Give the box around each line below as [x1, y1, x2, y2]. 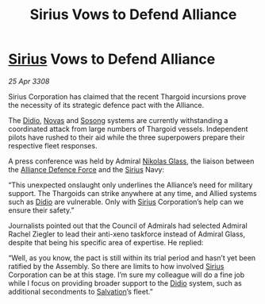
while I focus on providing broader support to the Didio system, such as [8, 278, 242, 287]
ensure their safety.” [8, 205, 75, 215]
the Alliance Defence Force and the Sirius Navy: [8, 164, 165, 174]
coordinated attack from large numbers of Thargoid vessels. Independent [8, 124, 248, 133]
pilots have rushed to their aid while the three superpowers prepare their [8, 133, 245, 142]
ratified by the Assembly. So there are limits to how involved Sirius [8, 261, 225, 271]
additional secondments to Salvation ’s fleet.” [8, 287, 153, 296]
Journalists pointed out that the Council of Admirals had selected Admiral [8, 221, 248, 230]
